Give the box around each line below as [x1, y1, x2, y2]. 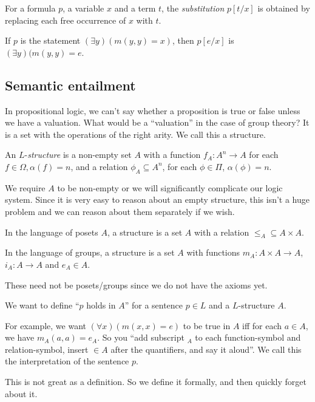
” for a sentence [124, 299, 183, 312]
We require [5, 181, 46, 194]
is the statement [20, 34, 81, 47]
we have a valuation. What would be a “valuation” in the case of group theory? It [5, 116, 310, 129]
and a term [114, 2, 156, 14]
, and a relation [70, 160, 128, 172]
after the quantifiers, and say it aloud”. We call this [110, 342, 302, 355]
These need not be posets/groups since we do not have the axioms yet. [5, 278, 268, 291]
